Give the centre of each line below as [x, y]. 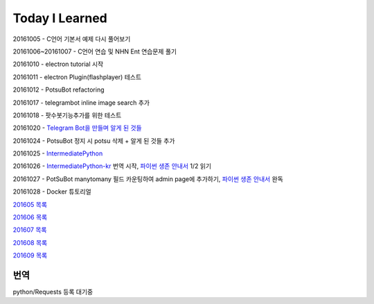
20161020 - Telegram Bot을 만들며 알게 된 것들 [77, 128]
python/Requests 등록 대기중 [53, 292]
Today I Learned [60, 18]
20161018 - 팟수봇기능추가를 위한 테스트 [67, 115]
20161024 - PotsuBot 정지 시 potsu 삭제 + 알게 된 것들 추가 [94, 141]
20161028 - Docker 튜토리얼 [52, 192]
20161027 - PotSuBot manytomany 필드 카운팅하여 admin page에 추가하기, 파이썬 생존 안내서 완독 [148, 179]
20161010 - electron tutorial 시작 [58, 64]
